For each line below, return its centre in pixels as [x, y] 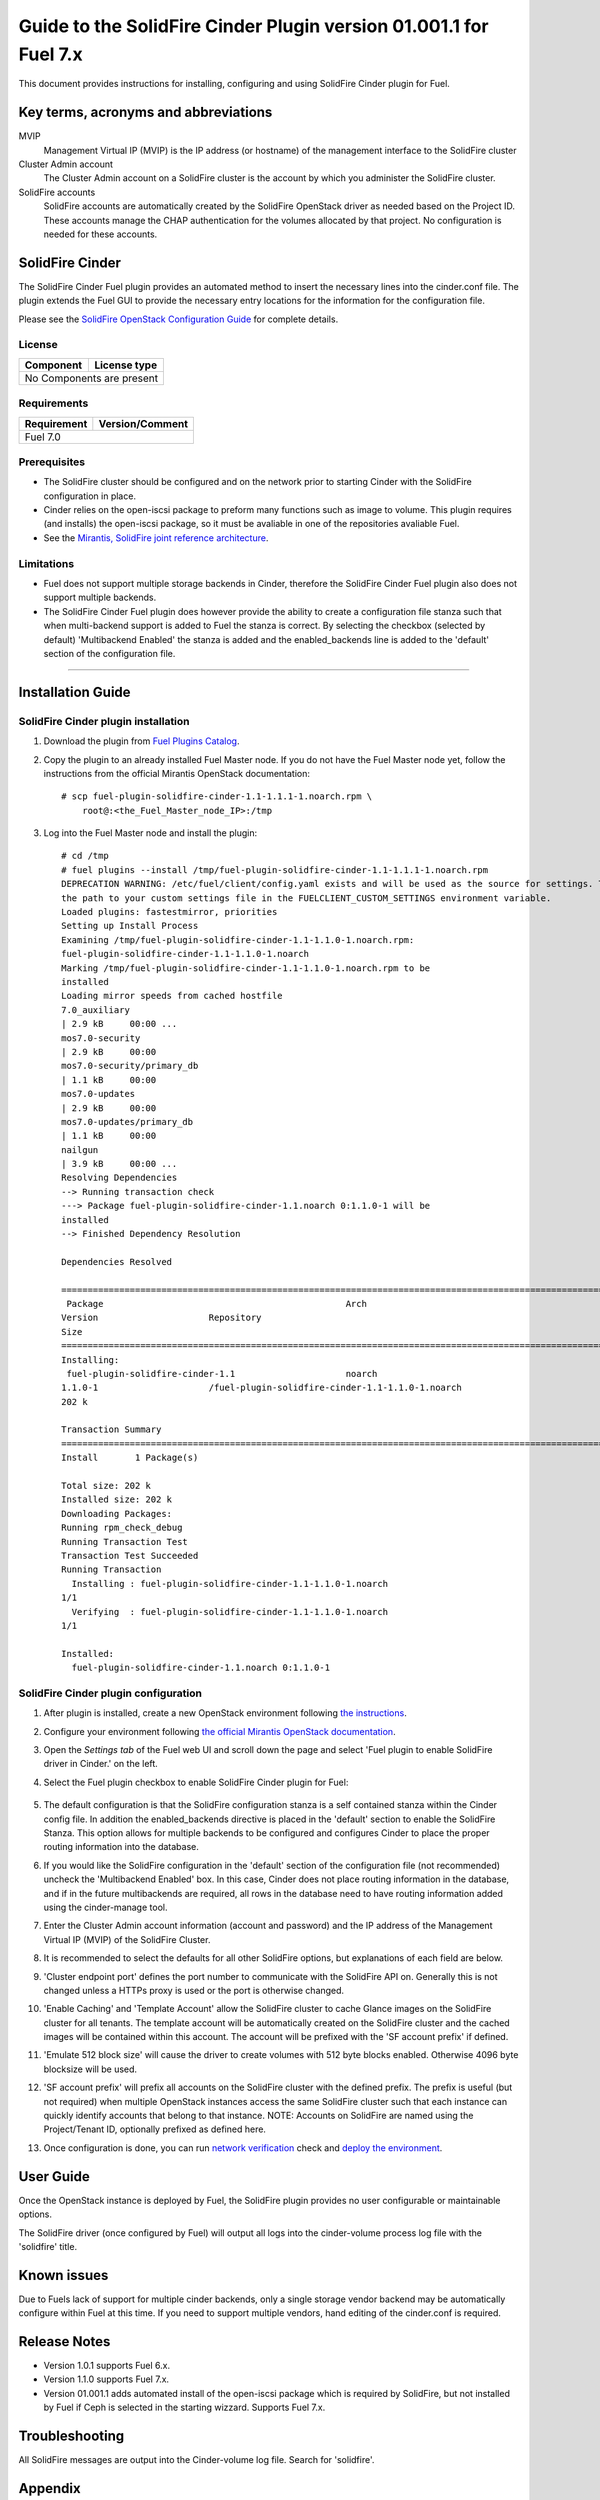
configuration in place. [90, 496]
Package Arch [216, 1303]
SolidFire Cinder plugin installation [104, 721]
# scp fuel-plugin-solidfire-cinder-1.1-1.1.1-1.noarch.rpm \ [217, 796]
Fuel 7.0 [43, 437]
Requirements [53, 403]
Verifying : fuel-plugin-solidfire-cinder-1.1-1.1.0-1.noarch [230, 1611]
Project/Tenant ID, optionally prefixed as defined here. [155, 2129]
